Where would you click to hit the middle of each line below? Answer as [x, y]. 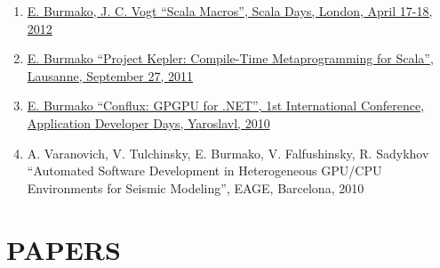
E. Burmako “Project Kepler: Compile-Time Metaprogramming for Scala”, [230, 58]
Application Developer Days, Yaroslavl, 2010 [148, 122]
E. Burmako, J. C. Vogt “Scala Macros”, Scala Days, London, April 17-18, [230, 11]
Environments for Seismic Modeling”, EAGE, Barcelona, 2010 [196, 187]
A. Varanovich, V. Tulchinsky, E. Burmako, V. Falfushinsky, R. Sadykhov [228, 153]
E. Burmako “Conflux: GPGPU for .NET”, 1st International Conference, [226, 106]
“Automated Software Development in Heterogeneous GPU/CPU [204, 171]
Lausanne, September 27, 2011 [110, 75]
